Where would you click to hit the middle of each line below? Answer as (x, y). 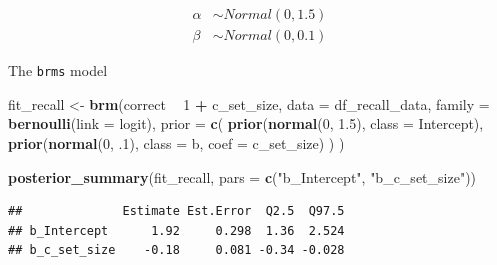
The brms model (58, 70)
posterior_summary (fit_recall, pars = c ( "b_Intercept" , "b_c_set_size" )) (242, 176)
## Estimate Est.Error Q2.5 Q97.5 (176, 211)
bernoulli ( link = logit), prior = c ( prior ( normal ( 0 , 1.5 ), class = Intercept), (246, 123)
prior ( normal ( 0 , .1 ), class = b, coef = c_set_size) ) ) (176, 142)
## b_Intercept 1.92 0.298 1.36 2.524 (176, 230)
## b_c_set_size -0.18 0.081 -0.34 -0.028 (176, 250)
